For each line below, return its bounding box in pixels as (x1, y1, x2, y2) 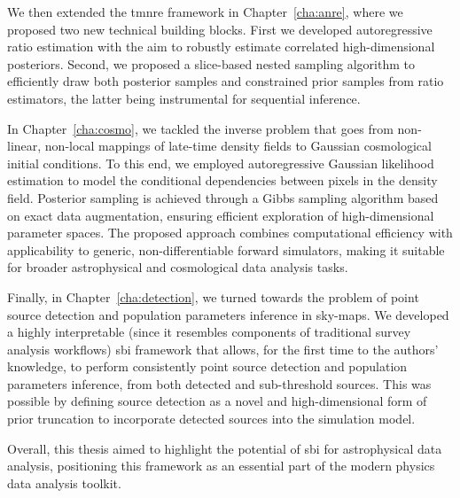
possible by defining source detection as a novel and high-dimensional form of (7, 392, 427, 410)
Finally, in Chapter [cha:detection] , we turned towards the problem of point (7, 287, 419, 306)
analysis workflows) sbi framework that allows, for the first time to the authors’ (7, 339, 439, 358)
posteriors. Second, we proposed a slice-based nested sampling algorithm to (7, 54, 415, 73)
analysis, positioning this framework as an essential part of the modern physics (7, 456, 435, 475)
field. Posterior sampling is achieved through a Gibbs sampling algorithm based (7, 188, 439, 206)
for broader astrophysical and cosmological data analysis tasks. (7, 258, 348, 276)
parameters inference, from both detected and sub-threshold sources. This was (7, 374, 432, 393)
